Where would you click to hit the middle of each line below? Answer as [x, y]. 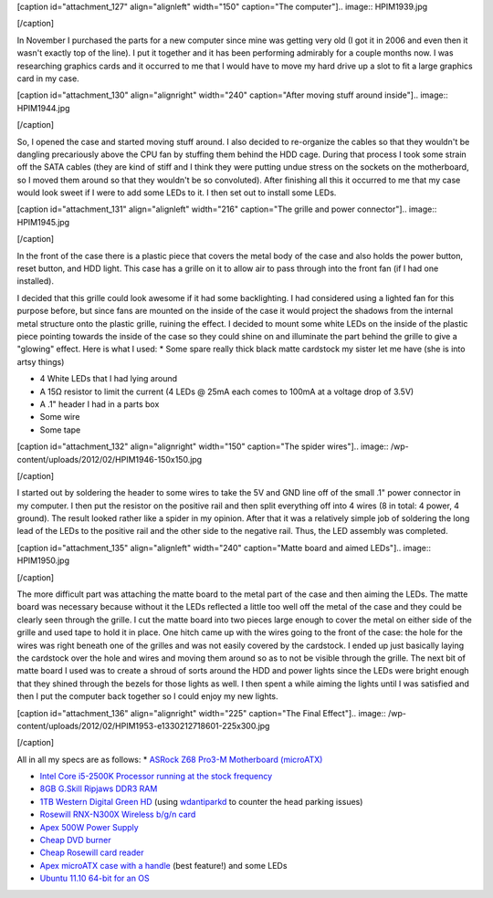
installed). [36, 281]
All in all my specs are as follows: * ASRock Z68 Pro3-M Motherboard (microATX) [170, 759]
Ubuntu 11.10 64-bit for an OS [94, 878]
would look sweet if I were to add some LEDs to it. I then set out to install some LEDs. [177, 193]
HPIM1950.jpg [43, 560]
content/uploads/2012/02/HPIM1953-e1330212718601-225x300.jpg [143, 726]
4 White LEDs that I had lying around [109, 379]
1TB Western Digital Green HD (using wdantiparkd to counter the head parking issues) [201, 801]
